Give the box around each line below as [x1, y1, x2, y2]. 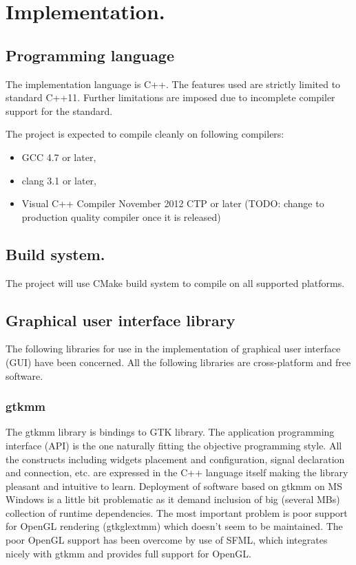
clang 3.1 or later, [21, 173, 96, 187]
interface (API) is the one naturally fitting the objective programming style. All [6, 438, 342, 452]
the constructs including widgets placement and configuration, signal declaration [6, 451, 345, 466]
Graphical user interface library [6, 309, 235, 330]
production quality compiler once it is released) [21, 209, 221, 224]
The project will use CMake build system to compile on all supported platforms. [6, 275, 345, 290]
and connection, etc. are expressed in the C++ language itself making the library [6, 465, 348, 480]
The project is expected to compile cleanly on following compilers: [6, 127, 284, 141]
